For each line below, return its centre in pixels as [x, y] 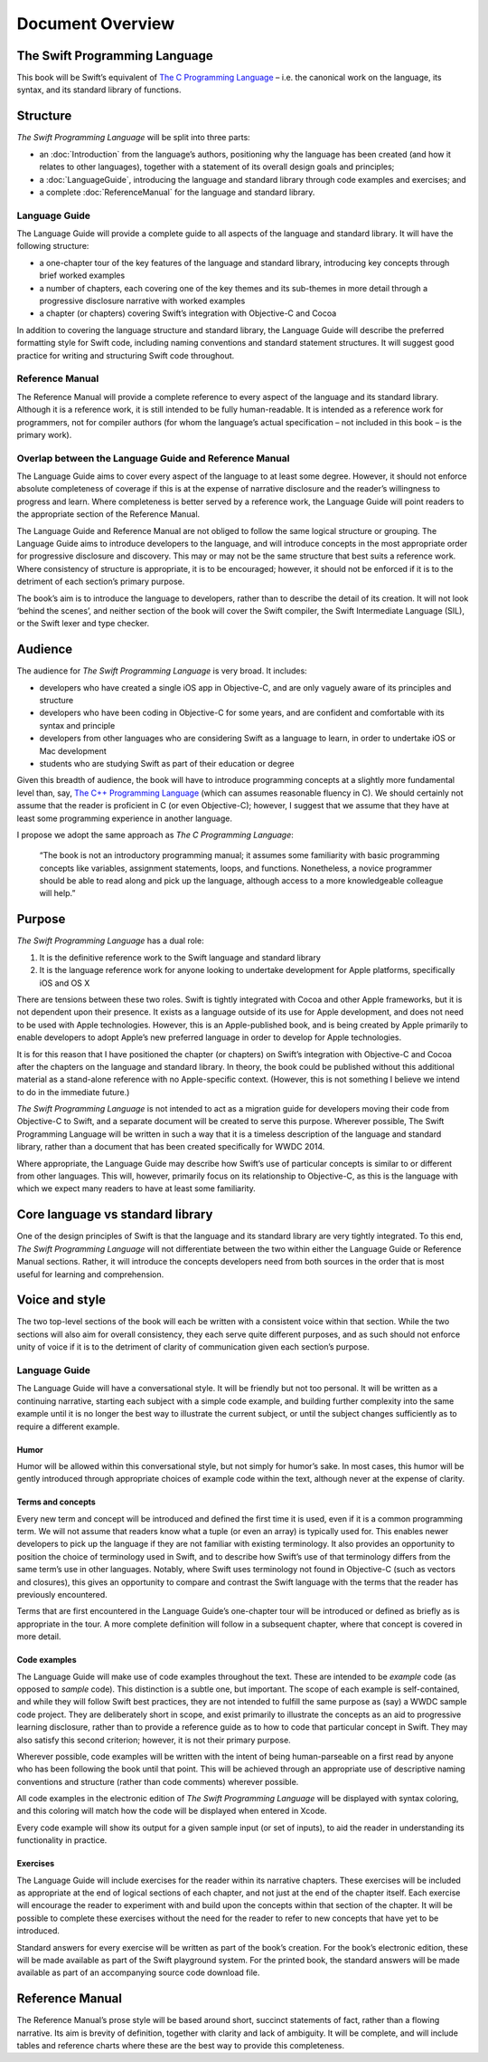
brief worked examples [82, 275]
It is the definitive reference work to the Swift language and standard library [180, 957]
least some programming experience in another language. [124, 818]
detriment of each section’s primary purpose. [101, 582]
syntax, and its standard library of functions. [99, 90]
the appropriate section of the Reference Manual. [108, 514]
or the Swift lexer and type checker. [83, 624]
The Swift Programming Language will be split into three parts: [133, 138]
